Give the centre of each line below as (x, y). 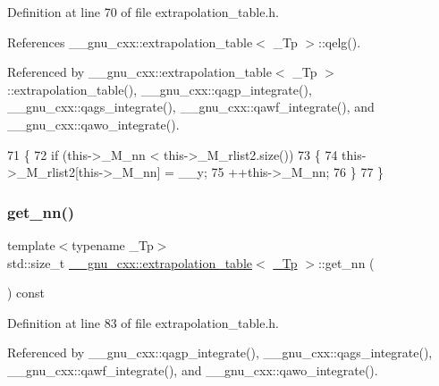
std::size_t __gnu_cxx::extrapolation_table (130, 262)
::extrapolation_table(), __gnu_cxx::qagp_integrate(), (160, 89)
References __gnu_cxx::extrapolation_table (130, 42)
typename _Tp (113, 244)
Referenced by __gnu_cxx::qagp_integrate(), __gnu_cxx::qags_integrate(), (220, 352)
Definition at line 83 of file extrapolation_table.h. (144, 322)
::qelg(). (340, 42)
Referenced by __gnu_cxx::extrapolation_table (139, 72)
